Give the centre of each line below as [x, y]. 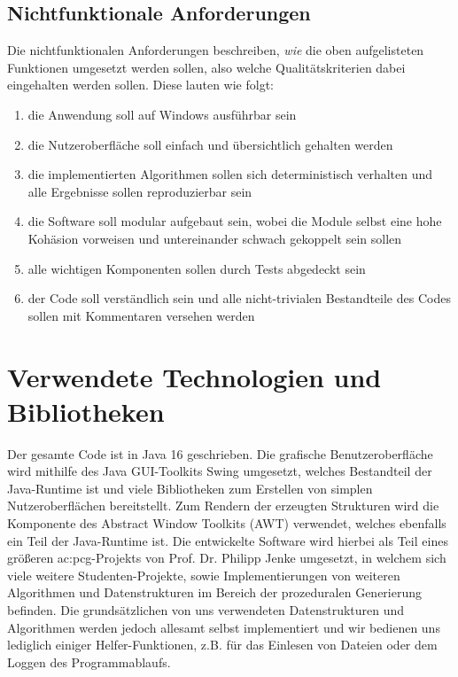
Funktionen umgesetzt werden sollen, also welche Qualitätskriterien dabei [206, 67]
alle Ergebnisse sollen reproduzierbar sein [140, 191]
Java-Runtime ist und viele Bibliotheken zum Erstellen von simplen [190, 488]
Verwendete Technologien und [194, 376]
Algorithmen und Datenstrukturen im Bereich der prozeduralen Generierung [215, 592]
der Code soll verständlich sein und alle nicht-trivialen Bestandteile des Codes [239, 298]
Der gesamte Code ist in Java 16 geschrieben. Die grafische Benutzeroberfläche [220, 453]
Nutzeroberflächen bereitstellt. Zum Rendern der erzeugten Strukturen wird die [223, 506]
